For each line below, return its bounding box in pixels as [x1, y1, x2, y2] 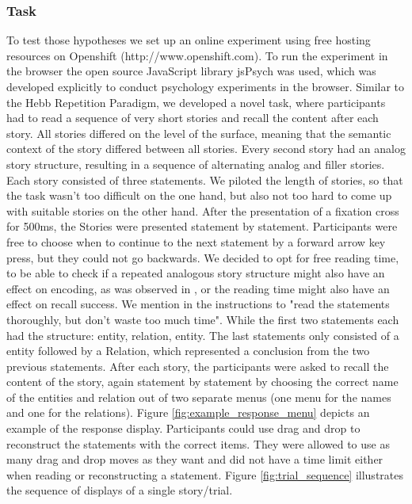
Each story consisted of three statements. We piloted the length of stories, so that [6, 171, 403, 188]
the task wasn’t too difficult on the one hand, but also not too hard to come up [6, 187, 392, 204]
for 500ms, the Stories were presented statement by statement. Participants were [6, 218, 398, 235]
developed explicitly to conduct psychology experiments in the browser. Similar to [6, 78, 405, 94]
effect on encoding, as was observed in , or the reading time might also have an [6, 280, 390, 296]
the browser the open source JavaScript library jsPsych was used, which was [6, 63, 376, 79]
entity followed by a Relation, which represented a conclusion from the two [6, 342, 370, 359]
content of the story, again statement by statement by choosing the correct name [6, 373, 399, 390]
